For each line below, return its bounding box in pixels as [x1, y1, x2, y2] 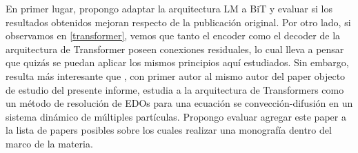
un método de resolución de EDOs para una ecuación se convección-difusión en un [6, 96, 353, 110]
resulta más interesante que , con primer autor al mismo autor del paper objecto [6, 68, 346, 83]
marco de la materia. [6, 136, 93, 150]
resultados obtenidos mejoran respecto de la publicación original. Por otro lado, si [6, 14, 351, 29]
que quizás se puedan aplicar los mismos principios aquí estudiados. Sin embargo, [6, 55, 349, 70]
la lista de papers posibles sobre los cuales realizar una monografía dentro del [6, 123, 332, 137]
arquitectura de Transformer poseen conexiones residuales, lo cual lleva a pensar [6, 41, 344, 56]
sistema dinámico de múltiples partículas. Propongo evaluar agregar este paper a [6, 109, 346, 123]
